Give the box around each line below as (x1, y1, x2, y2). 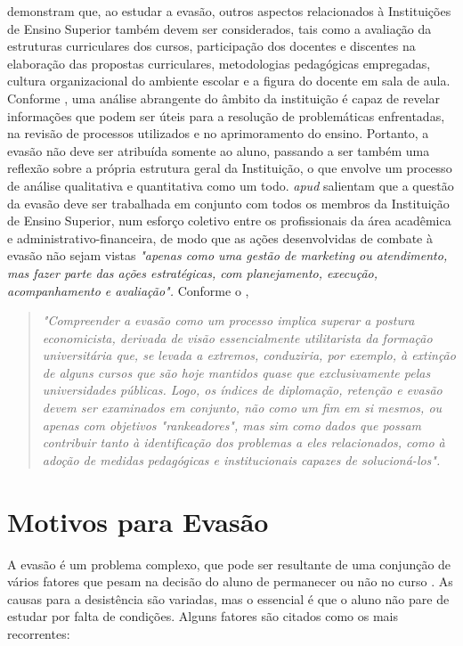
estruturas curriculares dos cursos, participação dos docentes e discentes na (7, 37, 416, 55)
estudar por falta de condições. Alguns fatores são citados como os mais (7, 607, 398, 626)
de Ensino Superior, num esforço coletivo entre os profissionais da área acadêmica (7, 211, 451, 230)
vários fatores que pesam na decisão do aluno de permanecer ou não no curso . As (7, 572, 453, 591)
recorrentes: (7, 624, 70, 642)
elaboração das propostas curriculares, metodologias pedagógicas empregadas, (7, 53, 431, 72)
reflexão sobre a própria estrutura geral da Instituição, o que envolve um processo (7, 159, 452, 177)
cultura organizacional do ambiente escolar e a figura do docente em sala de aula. (7, 71, 451, 90)
